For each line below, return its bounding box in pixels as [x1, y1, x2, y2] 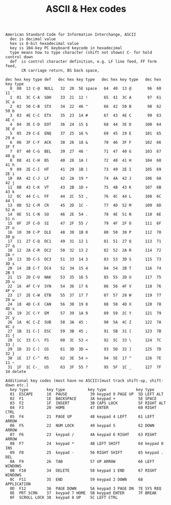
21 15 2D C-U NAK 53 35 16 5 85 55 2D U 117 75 [7, 275, 161, 280]
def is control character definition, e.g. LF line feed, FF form [10, 59, 157, 64]
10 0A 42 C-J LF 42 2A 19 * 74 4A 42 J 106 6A [7, 176, 161, 181]
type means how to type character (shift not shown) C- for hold [10, 50, 153, 55]
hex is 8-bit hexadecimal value [10, 41, 79, 46]
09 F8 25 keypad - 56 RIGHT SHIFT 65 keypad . [10, 450, 164, 455]
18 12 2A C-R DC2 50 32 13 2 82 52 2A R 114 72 [7, 248, 161, 253]
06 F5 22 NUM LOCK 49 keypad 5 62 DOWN [10, 423, 155, 428]
